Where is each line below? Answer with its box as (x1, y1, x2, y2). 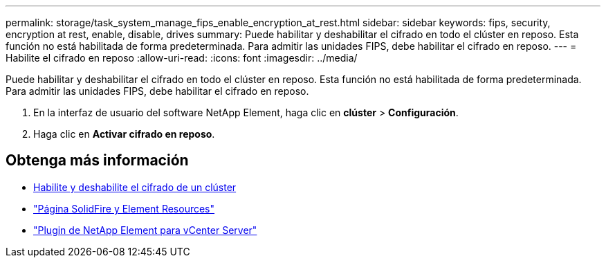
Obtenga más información (6, 152, 189, 170)
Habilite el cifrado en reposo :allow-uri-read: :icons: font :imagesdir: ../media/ (6, 52, 358, 64)
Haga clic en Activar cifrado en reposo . (33, 128, 215, 140)
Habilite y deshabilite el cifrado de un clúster (33, 181, 237, 193)
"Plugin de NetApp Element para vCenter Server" (33, 224, 257, 236)
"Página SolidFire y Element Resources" (33, 202, 215, 215)
